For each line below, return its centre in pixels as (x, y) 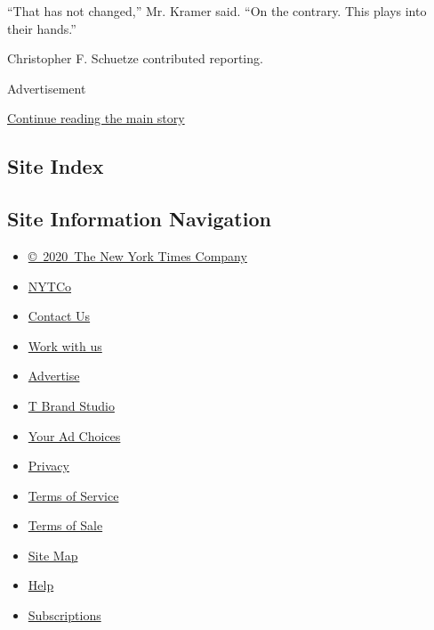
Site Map (53, 555)
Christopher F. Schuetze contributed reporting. (135, 58)
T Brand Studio (71, 405)
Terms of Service (73, 495)
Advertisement (47, 88)
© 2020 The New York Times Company (137, 255)
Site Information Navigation (139, 219)
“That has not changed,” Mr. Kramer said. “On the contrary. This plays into (217, 11)
